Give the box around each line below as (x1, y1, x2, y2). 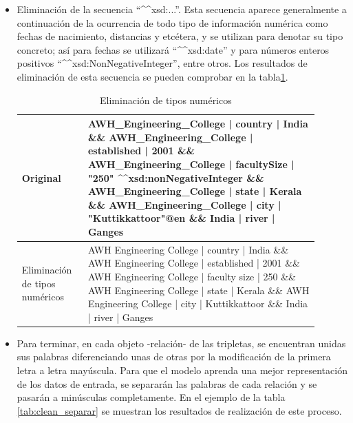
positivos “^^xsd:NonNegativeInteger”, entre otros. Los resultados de (17, 56, 308, 70)
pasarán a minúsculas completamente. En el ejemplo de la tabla (17, 390, 286, 404)
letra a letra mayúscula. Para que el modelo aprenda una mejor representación (17, 363, 347, 377)
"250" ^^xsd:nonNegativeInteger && (87, 170, 264, 185)
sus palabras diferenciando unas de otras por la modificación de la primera (17, 349, 331, 364)
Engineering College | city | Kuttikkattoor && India (87, 296, 308, 311)
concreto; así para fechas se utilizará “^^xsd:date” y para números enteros (17, 42, 330, 56)
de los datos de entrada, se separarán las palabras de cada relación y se (17, 376, 317, 391)
